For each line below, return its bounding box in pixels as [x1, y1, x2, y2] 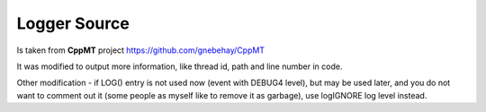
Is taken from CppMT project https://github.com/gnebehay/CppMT [16, 45, 265, 56]
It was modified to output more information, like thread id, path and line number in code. [16, 61, 343, 72]
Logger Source [16, 13, 130, 33]
